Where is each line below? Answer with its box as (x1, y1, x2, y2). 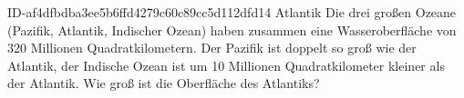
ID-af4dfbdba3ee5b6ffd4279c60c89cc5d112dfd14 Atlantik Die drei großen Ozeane (7, 3, 457, 21)
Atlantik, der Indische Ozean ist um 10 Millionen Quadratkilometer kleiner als (7, 55, 445, 74)
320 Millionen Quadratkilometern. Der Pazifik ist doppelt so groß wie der (7, 38, 417, 57)
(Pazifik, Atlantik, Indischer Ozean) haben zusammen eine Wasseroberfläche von (7, 20, 457, 39)
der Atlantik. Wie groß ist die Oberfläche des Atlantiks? (7, 73, 320, 93)
